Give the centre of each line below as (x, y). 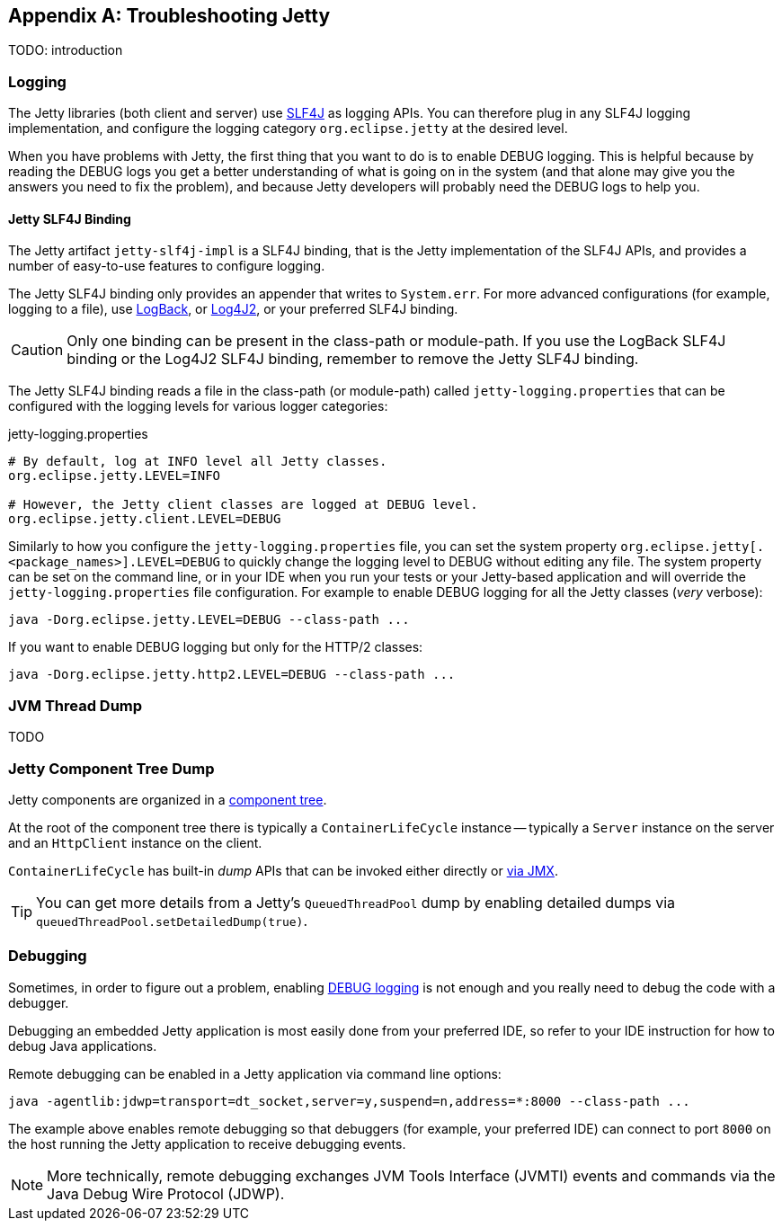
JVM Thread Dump (76, 705)
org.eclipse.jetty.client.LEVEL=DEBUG (145, 519)
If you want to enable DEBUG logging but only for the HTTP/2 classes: (216, 647)
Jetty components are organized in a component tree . (168, 799)
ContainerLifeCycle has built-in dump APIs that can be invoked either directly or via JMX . (283, 870)
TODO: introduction (66, 50)
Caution (37, 350)
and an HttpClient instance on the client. (135, 842)
